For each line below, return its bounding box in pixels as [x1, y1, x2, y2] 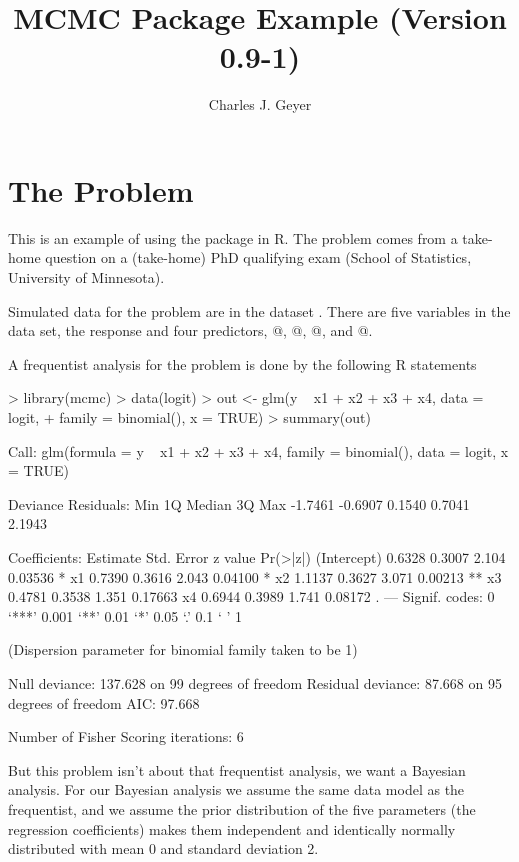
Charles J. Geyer [208, 94, 312, 115]
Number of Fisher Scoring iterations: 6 [8, 726, 244, 747]
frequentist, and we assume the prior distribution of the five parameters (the [8, 798, 476, 819]
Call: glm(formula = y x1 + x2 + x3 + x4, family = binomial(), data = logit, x [8, 440, 509, 461]
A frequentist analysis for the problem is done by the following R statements [8, 353, 477, 374]
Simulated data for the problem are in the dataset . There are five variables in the [8, 300, 511, 321]
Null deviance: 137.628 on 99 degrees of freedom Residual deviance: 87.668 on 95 [8, 672, 502, 693]
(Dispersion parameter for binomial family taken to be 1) [8, 639, 358, 660]
